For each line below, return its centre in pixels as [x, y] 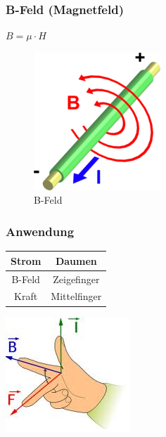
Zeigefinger [76, 279]
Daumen [76, 260]
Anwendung [40, 231]
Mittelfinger [76, 296]
